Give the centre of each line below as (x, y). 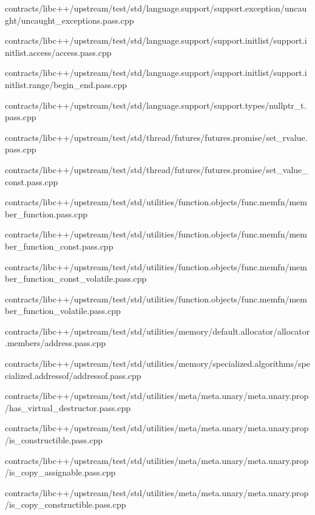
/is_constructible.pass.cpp (54, 440)
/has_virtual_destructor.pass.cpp (68, 407)
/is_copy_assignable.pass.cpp (60, 472)
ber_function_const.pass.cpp (59, 246)
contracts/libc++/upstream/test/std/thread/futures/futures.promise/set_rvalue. (156, 137)
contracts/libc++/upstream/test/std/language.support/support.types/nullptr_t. (156, 105)
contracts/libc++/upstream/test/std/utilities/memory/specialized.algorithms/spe (157, 363)
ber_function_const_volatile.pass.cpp (76, 278)
